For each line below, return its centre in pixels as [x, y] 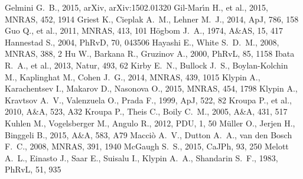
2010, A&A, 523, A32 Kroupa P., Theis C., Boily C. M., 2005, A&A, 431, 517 [146, 111]
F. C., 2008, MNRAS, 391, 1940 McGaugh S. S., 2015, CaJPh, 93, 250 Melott [147, 146]
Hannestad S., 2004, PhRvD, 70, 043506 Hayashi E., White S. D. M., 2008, [142, 42]
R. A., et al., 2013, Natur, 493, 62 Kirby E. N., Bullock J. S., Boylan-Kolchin [146, 65]
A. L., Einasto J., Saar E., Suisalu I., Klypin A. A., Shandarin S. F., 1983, [141, 157]
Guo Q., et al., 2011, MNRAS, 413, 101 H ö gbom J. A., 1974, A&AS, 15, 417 [144, 30]
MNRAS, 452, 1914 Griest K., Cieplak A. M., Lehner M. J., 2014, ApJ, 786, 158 [152, 19]
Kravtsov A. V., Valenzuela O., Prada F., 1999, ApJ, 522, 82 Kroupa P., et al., [148, 100]
